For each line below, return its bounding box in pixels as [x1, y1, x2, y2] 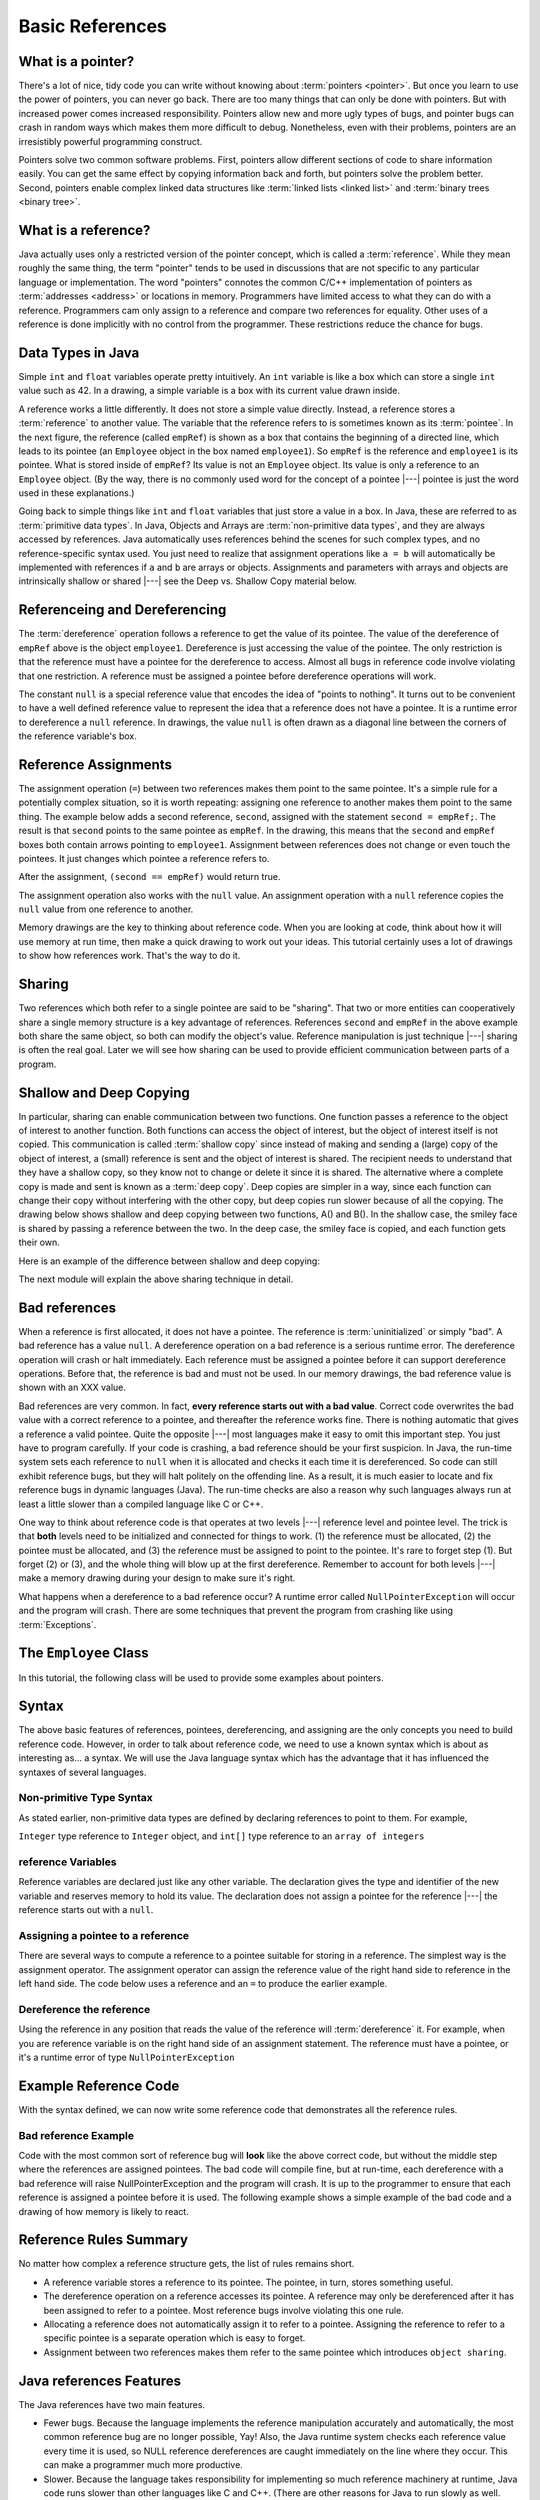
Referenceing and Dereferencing [18, 601, 227, 619]
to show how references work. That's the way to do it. [18, 950, 241, 962]
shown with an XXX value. [18, 1381, 127, 1394]
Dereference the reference [18, 2002, 151, 2016]
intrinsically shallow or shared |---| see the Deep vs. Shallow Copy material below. [18, 575, 357, 587]
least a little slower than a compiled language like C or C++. [18, 1498, 264, 1510]
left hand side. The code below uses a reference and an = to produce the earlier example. [18, 1978, 388, 1990]
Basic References [18, 15, 167, 37]
